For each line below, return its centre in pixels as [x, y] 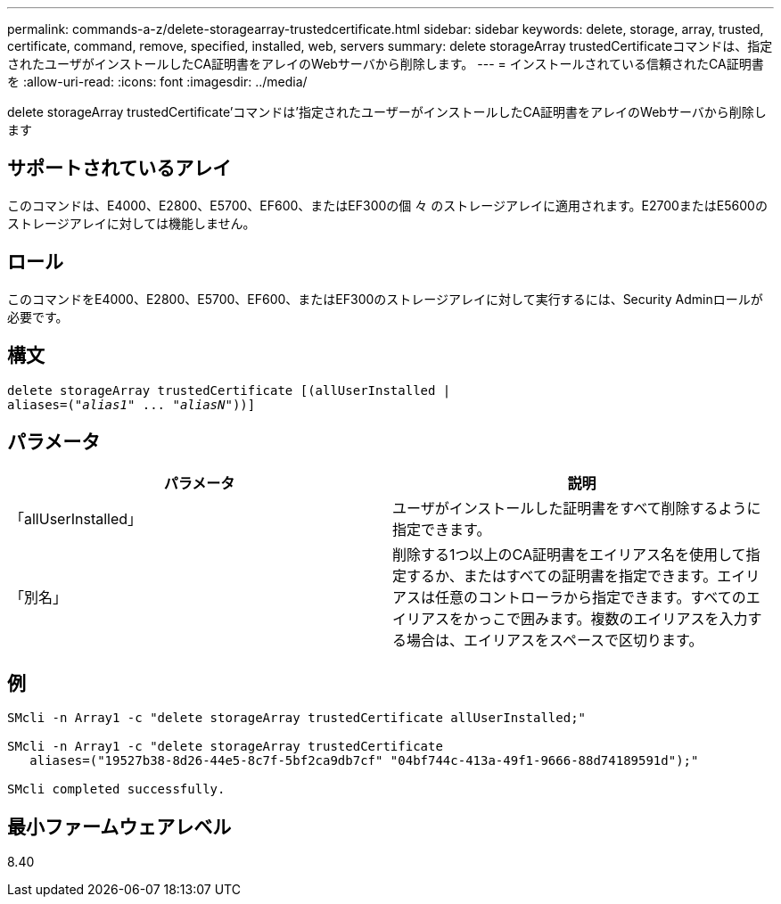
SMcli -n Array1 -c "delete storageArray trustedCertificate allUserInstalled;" [297, 718]
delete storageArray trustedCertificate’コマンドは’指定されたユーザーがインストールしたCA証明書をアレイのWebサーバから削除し [387, 112]
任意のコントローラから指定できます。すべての [591, 598]
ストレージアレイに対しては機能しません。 [132, 223]
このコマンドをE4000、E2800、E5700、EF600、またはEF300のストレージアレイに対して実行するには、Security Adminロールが [385, 299]
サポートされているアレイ [119, 168]
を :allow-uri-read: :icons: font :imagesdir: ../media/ [157, 82]
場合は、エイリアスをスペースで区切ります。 [555, 641]
